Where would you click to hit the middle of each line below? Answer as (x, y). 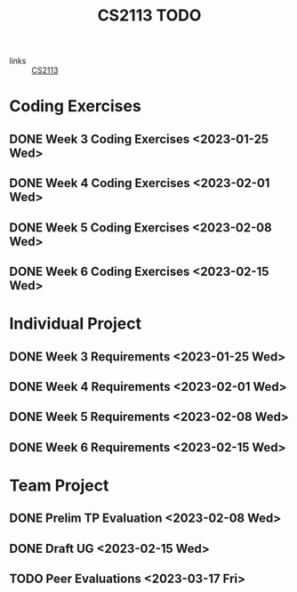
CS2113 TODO (149, 16)
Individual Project (76, 324)
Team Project (59, 485)
